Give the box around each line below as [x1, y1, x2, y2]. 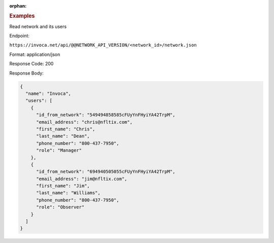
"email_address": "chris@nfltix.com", [36, 119, 133, 125]
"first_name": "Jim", [36, 183, 90, 189]
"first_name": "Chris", [36, 126, 95, 132]
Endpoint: [9, 33, 30, 39]
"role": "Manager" [36, 148, 82, 153]
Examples [9, 13, 35, 20]
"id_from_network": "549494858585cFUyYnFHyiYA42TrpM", [36, 112, 176, 118]
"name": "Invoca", [25, 90, 71, 96]
